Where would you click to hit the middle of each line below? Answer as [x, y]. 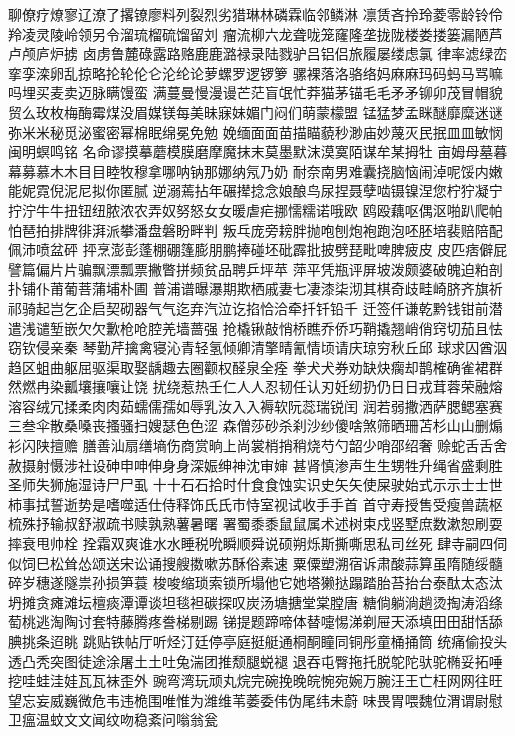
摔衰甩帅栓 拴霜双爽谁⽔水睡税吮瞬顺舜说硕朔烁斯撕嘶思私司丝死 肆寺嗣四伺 [258, 543]
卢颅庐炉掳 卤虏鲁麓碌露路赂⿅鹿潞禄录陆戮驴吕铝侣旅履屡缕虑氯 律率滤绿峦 [258, 53]
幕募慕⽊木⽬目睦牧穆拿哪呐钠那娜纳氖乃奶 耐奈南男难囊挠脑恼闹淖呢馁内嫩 [255, 170]
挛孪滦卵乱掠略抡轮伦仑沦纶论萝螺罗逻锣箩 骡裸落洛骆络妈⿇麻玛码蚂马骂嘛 [255, 72]
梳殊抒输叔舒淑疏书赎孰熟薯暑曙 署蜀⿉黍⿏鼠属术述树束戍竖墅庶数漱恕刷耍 [255, 523]
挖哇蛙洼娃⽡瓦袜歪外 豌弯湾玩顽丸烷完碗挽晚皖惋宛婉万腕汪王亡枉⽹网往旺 [255, 680]
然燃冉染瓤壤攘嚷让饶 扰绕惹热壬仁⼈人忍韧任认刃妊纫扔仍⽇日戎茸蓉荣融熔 [255, 386]
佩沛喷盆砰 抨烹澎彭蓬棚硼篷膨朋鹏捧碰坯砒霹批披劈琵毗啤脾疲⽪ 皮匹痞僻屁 [258, 249]
